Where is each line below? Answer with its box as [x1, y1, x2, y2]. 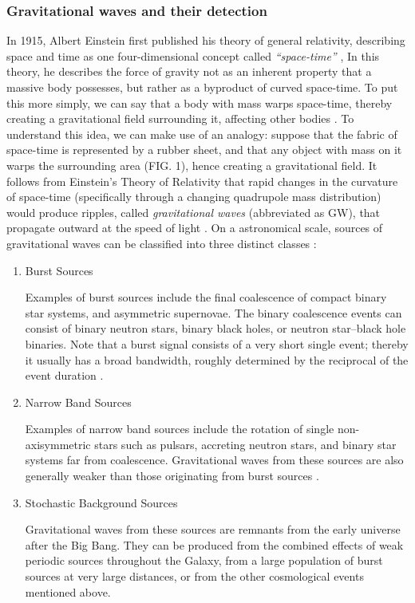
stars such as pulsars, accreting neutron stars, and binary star [94, 436, 397, 452]
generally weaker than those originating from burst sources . [25, 467, 319, 484]
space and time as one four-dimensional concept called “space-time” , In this [6, 47, 380, 64]
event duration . [25, 367, 104, 384]
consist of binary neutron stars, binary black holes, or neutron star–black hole [25, 320, 406, 337]
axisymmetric [25, 436, 91, 452]
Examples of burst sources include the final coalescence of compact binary [25, 289, 387, 305]
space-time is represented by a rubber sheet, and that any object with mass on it [6, 141, 402, 158]
